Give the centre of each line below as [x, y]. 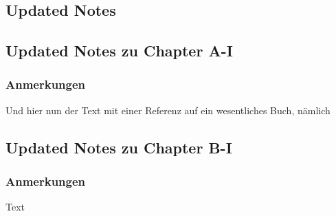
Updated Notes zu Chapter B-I [119, 147]
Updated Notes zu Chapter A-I [119, 51]
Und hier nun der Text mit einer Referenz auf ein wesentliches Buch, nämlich [168, 110]
